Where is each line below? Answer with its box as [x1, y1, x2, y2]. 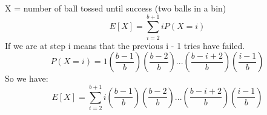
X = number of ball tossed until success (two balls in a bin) [5, 2, 226, 14]
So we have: [5, 72, 48, 85]
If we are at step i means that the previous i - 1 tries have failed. [5, 39, 245, 51]
